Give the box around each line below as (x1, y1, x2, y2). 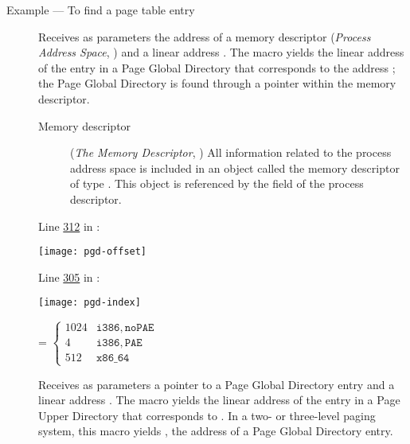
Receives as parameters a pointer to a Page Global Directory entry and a (38, 376, 395, 392)
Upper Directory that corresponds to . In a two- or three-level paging (38, 407, 376, 423)
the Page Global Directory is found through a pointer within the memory (38, 75, 396, 92)
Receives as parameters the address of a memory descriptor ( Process (38, 28, 371, 45)
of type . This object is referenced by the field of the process (70, 175, 364, 192)
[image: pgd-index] (38, 297, 141, 309)
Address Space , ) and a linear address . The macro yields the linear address (38, 44, 404, 60)
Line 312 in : (38, 217, 100, 234)
